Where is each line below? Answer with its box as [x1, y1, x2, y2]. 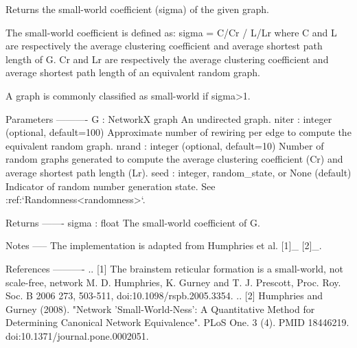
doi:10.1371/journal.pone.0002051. [5, 328, 149, 343]
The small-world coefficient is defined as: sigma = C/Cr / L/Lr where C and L [5, 25, 337, 39]
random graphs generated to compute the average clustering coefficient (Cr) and [5, 152, 343, 166]
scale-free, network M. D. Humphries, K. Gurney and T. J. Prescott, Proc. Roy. [5, 275, 341, 289]
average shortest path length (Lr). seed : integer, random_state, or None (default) [5, 165, 352, 179]
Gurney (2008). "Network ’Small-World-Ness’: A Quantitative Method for [5, 301, 315, 316]
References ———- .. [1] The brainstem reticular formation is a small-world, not [5, 261, 343, 275]
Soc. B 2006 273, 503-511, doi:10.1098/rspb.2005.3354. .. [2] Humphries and [5, 288, 323, 303]
